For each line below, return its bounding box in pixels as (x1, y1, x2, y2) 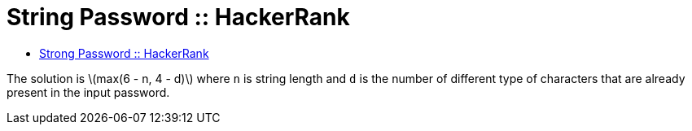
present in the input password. (7, 85, 170, 99)
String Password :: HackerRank (7, 3, 350, 31)
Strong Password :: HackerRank (39, 46, 209, 60)
